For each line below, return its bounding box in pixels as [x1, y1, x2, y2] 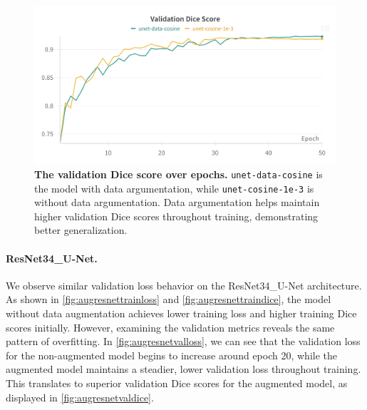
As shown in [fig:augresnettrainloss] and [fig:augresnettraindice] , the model [6, 292, 331, 307]
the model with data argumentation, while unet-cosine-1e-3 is [34, 180, 314, 195]
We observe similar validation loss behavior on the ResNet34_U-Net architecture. [6, 277, 362, 292]
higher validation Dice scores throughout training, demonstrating [34, 208, 319, 223]
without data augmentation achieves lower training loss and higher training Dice [6, 306, 357, 321]
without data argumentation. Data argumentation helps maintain [34, 195, 320, 210]
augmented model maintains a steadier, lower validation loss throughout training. [6, 362, 361, 376]
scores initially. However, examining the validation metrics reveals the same [6, 319, 335, 334]
